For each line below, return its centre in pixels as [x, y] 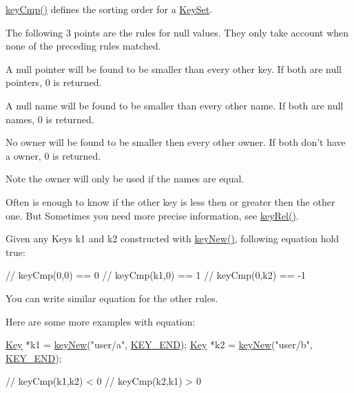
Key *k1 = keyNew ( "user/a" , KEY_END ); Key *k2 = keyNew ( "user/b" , [159, 344]
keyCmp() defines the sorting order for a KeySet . [109, 9]
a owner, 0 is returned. [53, 155]
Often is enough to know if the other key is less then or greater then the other [170, 201]
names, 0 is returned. [50, 119]
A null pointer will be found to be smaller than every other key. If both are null [174, 68]
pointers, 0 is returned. [54, 82]
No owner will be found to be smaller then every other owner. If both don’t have [176, 142]
